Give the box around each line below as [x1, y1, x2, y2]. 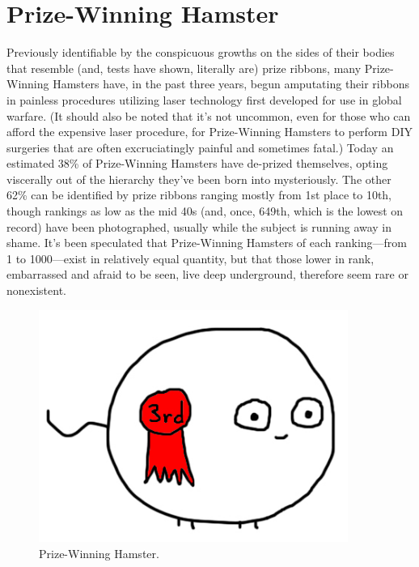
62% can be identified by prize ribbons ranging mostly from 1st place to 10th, [6, 186, 392, 203]
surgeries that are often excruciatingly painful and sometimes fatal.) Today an [6, 139, 394, 156]
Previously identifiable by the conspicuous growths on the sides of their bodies [6, 44, 395, 61]
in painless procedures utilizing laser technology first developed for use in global [6, 91, 402, 108]
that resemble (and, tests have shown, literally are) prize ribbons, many [6, 59, 362, 76]
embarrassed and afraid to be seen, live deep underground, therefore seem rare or [6, 266, 408, 283]
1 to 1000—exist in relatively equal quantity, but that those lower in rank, [6, 249, 375, 266]
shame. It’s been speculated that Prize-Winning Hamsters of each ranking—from [6, 234, 408, 251]
